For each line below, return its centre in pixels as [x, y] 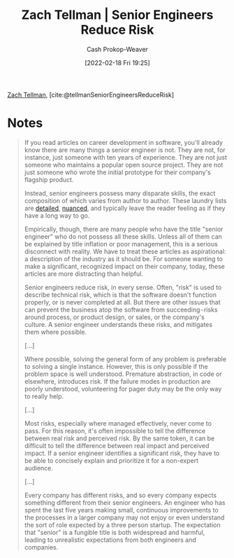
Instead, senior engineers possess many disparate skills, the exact [120, 193]
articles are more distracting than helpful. [83, 274]
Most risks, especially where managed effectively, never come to [118, 423]
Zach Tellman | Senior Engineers [117, 15]
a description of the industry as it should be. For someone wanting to [124, 258]
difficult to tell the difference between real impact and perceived [117, 445]
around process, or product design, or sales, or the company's [114, 317]
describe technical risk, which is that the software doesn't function [120, 295]
